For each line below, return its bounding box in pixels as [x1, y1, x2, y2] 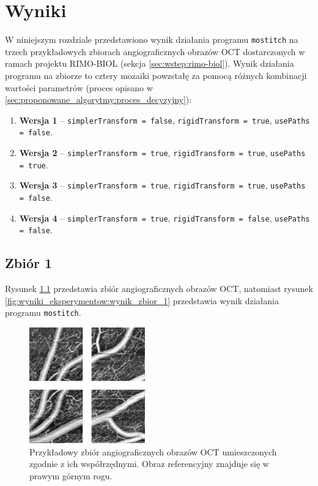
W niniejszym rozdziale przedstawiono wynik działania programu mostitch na [5, 33, 298, 46]
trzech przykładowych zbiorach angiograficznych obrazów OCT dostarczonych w [5, 45, 305, 58]
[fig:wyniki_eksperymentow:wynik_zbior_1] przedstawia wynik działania [5, 294, 279, 307]
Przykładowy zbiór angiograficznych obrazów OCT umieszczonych [29, 445, 277, 458]
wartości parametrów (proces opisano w [5, 81, 153, 94]
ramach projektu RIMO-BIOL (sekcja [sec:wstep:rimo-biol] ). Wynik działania [5, 57, 294, 70]
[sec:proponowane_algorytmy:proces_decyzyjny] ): [5, 93, 192, 106]
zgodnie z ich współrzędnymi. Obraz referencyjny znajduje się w [29, 457, 269, 470]
